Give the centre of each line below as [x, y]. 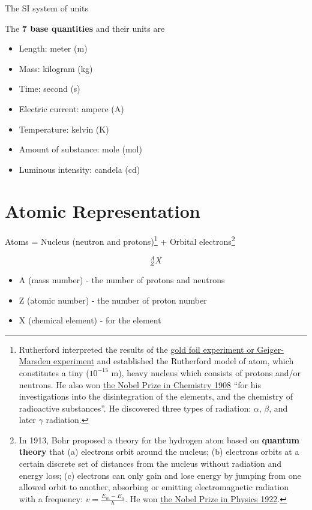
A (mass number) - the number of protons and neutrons [122, 279]
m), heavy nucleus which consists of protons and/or [206, 372]
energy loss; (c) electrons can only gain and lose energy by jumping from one [160, 475]
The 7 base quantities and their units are [85, 28]
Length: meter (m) [53, 48]
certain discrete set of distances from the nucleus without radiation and [150, 463]
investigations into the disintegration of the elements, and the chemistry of [156, 396]
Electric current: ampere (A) [71, 108]
